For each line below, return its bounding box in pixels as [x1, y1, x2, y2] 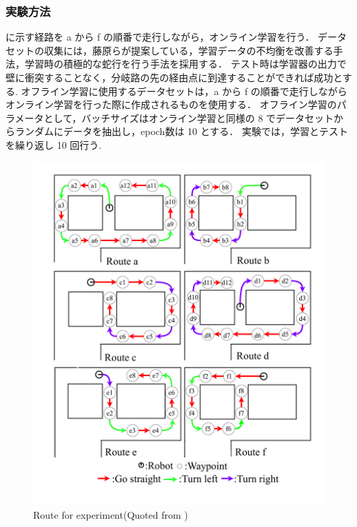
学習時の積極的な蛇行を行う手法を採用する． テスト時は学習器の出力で [24, 56, 347, 71]
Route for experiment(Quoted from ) [33, 508, 188, 522]
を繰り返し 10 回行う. [6, 137, 102, 152]
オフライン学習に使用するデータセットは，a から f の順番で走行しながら [21, 83, 347, 98]
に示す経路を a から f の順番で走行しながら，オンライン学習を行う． [6, 30, 315, 44]
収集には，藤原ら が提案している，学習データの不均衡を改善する [43, 43, 334, 57]
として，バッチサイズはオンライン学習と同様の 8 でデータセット [43, 110, 334, 125]
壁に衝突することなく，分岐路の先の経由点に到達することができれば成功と [6, 70, 343, 84]
